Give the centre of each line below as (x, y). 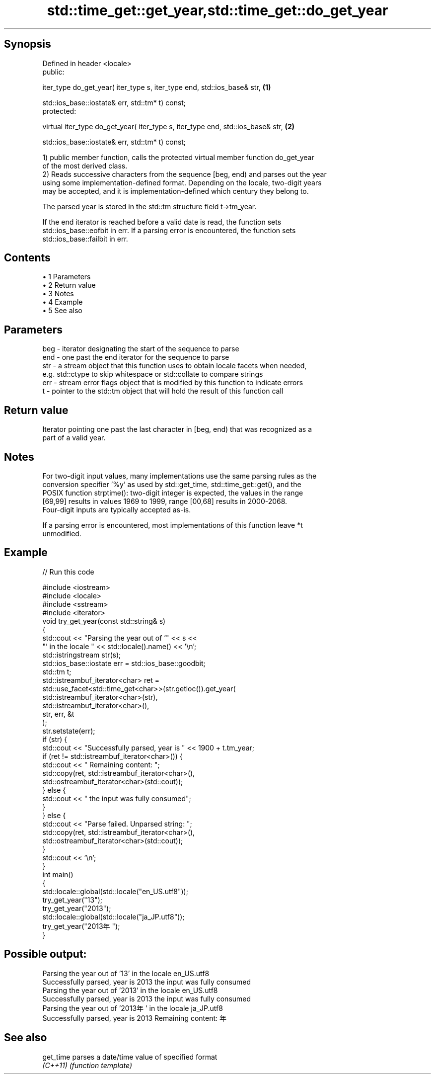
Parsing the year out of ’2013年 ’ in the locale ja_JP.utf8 (133, 1008)
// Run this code (68, 572)
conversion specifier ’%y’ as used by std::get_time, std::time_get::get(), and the (172, 484)
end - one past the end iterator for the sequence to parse (136, 357)
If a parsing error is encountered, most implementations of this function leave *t (173, 525)
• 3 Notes (58, 294)
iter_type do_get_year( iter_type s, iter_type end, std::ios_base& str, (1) (157, 87)
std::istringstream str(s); (82, 655)
